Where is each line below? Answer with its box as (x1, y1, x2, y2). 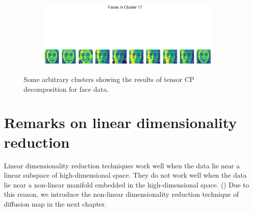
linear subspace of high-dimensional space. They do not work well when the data (4, 170, 247, 180)
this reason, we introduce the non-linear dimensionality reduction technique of (4, 189, 239, 199)
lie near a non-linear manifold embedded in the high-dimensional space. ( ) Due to (4, 179, 250, 189)
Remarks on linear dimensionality (4, 112, 237, 132)
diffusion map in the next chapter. (4, 198, 107, 209)
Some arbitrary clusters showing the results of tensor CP (24, 74, 195, 84)
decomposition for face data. (24, 83, 109, 94)
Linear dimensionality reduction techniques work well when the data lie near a (4, 160, 240, 170)
